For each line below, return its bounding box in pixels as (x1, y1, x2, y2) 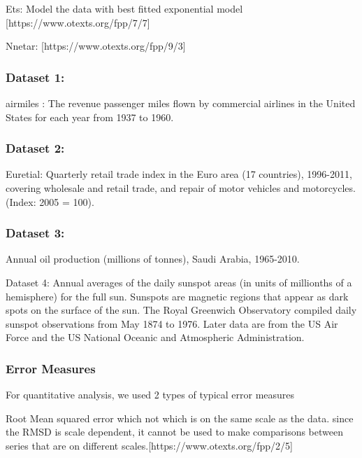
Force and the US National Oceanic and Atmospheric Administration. (6, 330, 305, 345)
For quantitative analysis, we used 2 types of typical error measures (6, 387, 295, 402)
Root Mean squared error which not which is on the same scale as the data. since (6, 410, 354, 425)
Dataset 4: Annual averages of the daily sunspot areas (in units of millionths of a (6, 275, 352, 289)
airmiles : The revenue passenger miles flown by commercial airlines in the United (6, 96, 356, 110)
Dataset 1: (6, 68, 65, 85)
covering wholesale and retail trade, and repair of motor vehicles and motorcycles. (6, 181, 356, 195)
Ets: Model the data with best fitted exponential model (6, 1, 243, 15)
